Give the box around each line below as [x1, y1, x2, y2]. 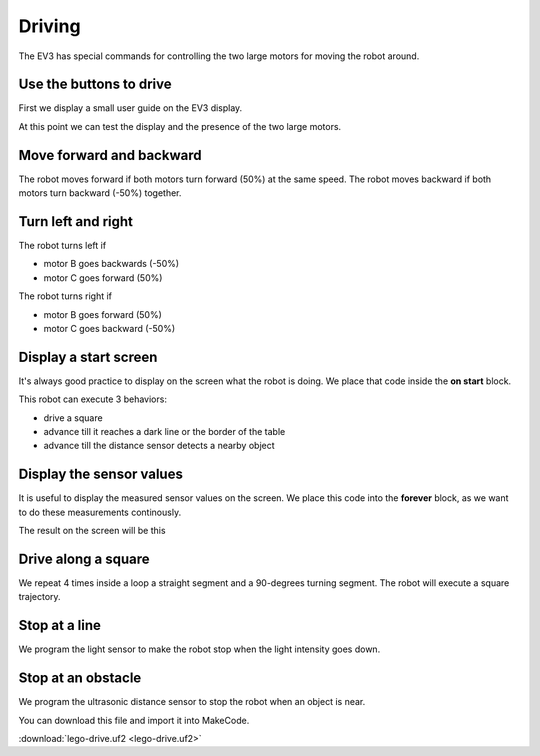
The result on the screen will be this [18, 525, 166, 537]
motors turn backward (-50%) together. [18, 187, 182, 199]
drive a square [43, 411, 104, 424]
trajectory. [18, 591, 61, 603]
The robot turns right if [18, 290, 113, 302]
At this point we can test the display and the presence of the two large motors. [18, 120, 342, 132]
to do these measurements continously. [18, 506, 182, 518]
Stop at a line [18, 617, 102, 634]
